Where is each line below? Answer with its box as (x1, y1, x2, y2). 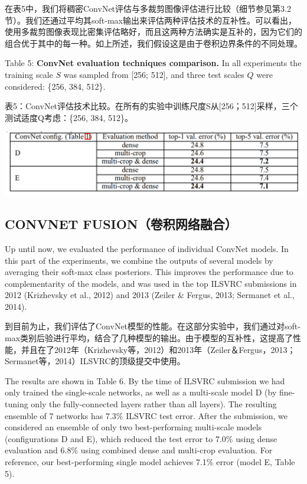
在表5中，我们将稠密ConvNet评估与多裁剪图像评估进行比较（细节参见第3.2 (5, 2, 291, 14)
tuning (5, 398, 28, 410)
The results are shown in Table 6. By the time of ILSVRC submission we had (5, 374, 285, 387)
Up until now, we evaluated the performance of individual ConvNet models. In (5, 242, 289, 254)
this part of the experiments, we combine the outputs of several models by (5, 254, 273, 266)
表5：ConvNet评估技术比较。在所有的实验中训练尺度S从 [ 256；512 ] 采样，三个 (5, 100, 298, 112)
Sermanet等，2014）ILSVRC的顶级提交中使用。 (5, 355, 185, 367)
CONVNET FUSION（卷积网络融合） (5, 215, 237, 233)
